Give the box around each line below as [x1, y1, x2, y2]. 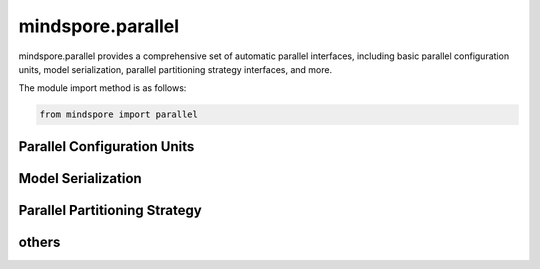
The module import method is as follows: [18, 82, 187, 94]
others [18, 233, 61, 250]
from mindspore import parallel [39, 109, 199, 120]
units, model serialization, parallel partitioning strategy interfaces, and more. [18, 63, 333, 75]
